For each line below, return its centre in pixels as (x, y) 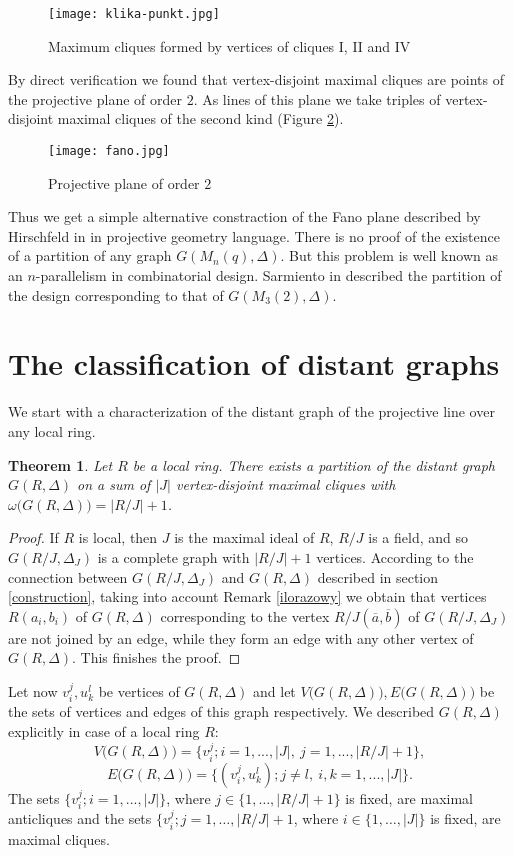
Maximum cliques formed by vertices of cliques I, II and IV (229, 45)
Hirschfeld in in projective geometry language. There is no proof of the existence (254, 235)
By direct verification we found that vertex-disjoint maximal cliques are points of (256, 79)
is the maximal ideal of (244, 537)
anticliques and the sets (80, 818)
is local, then (118, 537)
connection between (68, 576)
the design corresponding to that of (116, 294)
